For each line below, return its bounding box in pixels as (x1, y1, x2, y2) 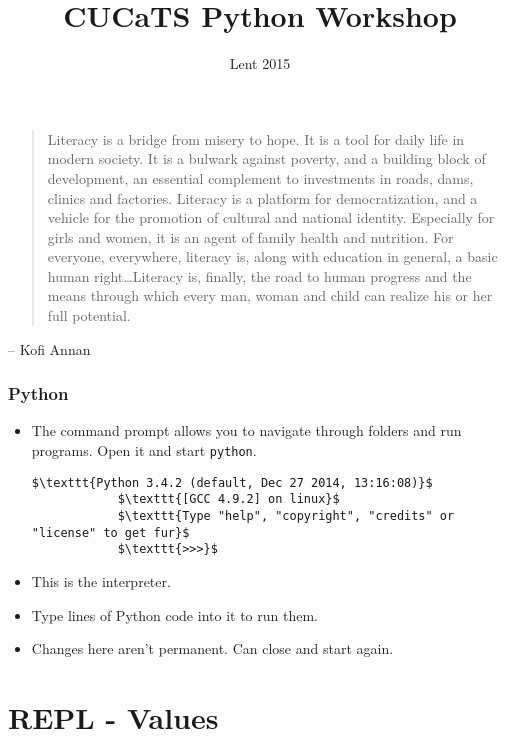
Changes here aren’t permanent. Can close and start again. (31, 638, 394, 659)
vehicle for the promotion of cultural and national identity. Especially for (47, 207, 495, 228)
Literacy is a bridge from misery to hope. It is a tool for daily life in (47, 128, 465, 149)
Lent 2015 (229, 53, 291, 74)
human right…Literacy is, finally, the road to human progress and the (47, 265, 472, 286)
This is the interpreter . (31, 571, 171, 591)
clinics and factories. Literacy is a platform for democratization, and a (47, 187, 478, 208)
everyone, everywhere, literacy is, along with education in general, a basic (47, 246, 498, 267)
